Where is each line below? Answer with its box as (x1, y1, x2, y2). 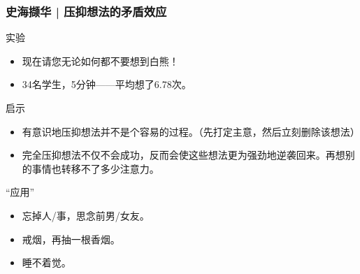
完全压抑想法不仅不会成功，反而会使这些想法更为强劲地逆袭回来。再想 (22, 147, 345, 162)
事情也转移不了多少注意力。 (31, 161, 159, 175)
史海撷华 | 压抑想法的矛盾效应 (6, 2, 167, 20)
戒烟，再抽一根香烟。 (22, 231, 120, 246)
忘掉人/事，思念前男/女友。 (22, 208, 150, 222)
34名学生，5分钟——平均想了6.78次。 (22, 77, 192, 92)
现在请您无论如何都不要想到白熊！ (22, 53, 179, 68)
